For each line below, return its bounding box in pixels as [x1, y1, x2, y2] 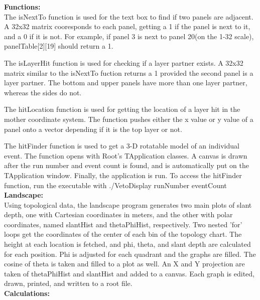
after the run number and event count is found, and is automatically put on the [4, 160, 249, 171]
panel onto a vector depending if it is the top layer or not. [4, 123, 182, 134]
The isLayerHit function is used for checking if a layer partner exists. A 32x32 [4, 57, 243, 68]
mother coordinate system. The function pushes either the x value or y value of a [4, 113, 253, 124]
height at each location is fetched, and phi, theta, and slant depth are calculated [4, 239, 251, 249]
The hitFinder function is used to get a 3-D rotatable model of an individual [4, 140, 239, 151]
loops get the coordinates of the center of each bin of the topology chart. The [4, 229, 242, 239]
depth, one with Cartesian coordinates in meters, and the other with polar [4, 209, 233, 220]
